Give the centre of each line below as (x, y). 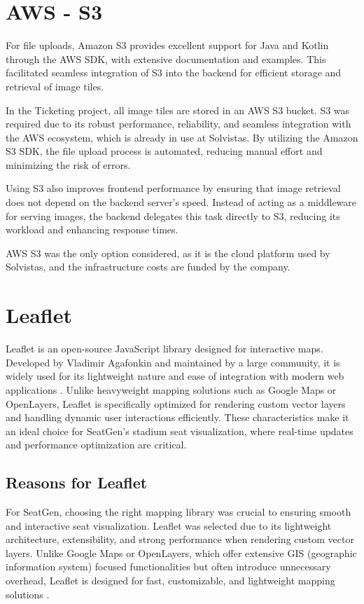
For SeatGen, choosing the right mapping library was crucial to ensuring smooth (178, 512)
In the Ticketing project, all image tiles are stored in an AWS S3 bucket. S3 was (178, 110)
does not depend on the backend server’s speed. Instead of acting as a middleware (181, 202)
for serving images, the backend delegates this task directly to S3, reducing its (173, 215)
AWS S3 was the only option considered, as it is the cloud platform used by (168, 253)
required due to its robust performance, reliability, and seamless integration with (178, 124)
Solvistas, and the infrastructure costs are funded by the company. (148, 267)
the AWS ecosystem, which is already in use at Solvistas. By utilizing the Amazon (182, 137)
